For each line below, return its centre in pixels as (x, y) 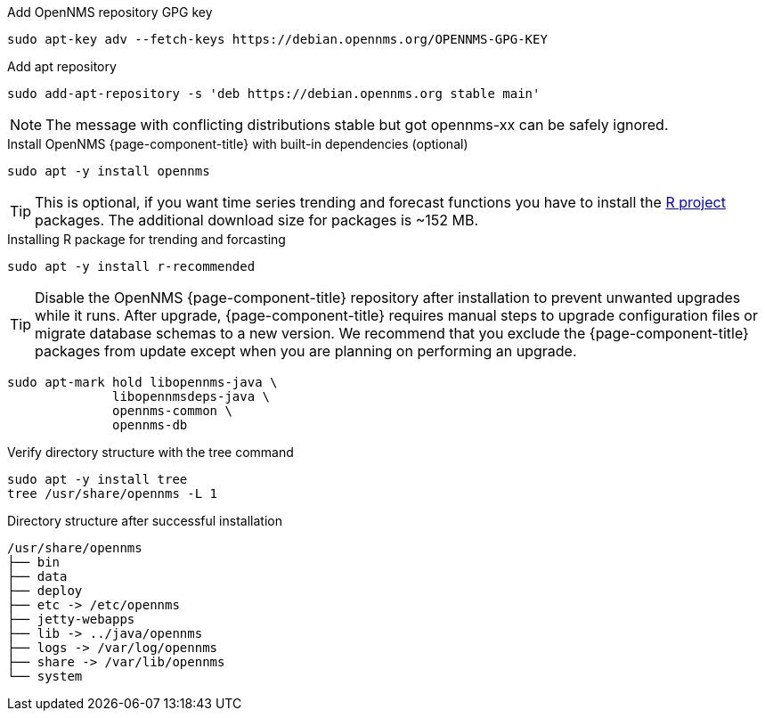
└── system (45, 676)
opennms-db (150, 425)
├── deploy (45, 591)
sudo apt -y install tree (98, 479)
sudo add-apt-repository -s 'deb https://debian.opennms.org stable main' (274, 94)
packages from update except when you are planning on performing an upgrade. (306, 351)
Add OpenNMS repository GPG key (110, 12)
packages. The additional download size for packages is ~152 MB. (257, 220)
